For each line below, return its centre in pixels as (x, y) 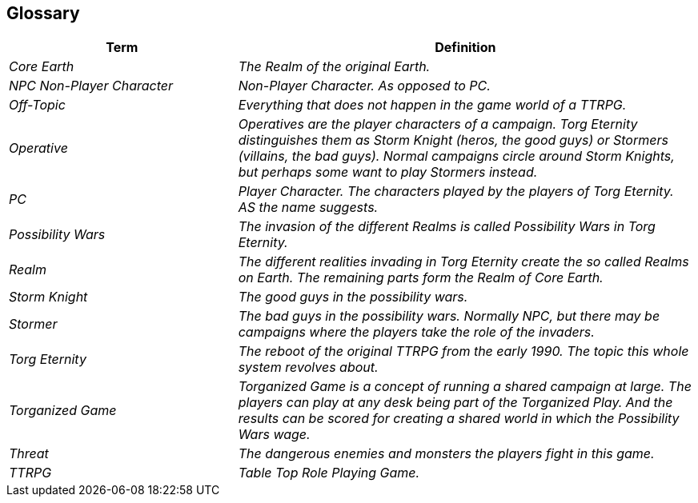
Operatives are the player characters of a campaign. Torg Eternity (438, 124)
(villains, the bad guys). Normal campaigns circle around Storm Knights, (456, 156)
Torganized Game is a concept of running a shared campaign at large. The (465, 387)
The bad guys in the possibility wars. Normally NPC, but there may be (449, 316)
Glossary (43, 13)
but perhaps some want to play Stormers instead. (388, 172)
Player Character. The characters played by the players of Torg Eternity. (456, 192)
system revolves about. (308, 367)
